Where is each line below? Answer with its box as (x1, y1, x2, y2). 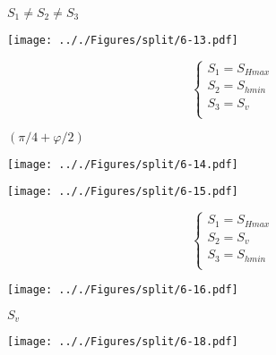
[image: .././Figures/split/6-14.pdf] (7, 157, 238, 171)
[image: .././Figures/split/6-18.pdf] (7, 335, 238, 349)
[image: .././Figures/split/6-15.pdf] (7, 185, 238, 199)
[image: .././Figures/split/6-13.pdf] (7, 34, 238, 46)
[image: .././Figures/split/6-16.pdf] (7, 283, 238, 296)
